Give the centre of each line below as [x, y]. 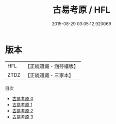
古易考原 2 [23, 110]
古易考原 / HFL [82, 10]
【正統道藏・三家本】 [50, 75]
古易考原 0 [23, 98]
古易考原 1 [22, 105]
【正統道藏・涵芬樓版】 [52, 66]
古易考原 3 [23, 117]
